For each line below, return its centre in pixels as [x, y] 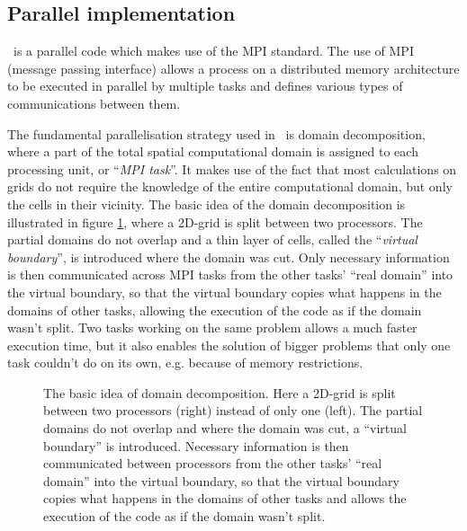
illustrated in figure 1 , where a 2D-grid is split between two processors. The [215, 221]
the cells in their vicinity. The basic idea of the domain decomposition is [207, 204]
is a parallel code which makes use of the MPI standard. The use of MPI [213, 51]
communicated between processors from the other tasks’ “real [213, 463]
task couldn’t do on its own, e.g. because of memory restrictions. [185, 363]
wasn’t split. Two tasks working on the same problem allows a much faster [212, 327]
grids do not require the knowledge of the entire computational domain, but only [230, 186]
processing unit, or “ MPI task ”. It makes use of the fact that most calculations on [232, 168]
